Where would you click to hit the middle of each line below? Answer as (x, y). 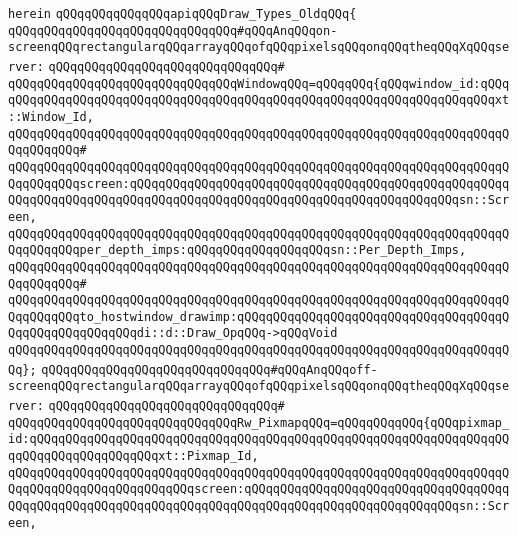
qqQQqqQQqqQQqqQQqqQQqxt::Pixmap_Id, (133, 456)
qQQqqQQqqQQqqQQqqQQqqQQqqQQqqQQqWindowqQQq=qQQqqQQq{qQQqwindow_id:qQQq (259, 83)
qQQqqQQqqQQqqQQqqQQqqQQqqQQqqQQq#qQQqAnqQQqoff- (209, 369)
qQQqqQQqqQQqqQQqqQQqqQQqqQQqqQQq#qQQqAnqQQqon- (173, 30)
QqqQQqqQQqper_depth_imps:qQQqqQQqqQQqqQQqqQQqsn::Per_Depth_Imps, (237, 250)
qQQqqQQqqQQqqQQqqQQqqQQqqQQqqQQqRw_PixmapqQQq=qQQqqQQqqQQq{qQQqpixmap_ (259, 422)
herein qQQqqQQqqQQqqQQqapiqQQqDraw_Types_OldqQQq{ (182, 14)
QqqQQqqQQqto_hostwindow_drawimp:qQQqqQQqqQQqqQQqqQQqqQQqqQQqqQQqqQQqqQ (259, 316)
